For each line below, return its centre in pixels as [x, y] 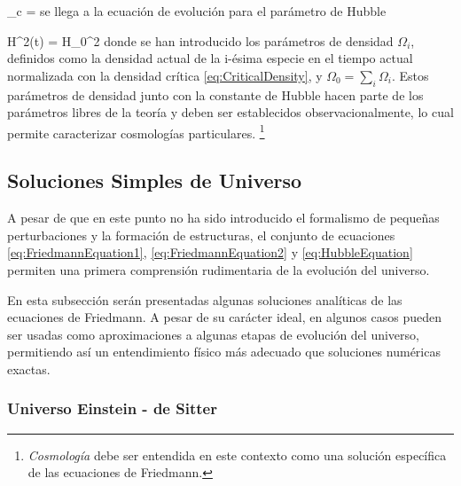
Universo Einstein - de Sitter [112, 408]
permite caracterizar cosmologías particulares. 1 [136, 131]
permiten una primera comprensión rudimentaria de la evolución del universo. [219, 270]
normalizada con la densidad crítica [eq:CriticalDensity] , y [165, 75]
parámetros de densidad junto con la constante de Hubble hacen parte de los [215, 94]
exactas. [29, 368]
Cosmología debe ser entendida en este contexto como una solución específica [237, 455]
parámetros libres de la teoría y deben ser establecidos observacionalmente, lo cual [230, 112]
